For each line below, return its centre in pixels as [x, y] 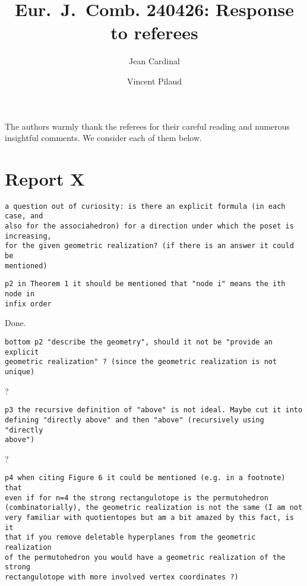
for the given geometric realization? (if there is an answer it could [149, 246]
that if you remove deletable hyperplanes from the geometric [130, 538]
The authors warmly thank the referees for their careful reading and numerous [148, 126]
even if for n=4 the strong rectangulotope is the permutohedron [137, 498]
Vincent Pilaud [154, 81]
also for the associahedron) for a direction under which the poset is [149, 226]
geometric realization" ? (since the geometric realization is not [141, 362]
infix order [28, 304]
